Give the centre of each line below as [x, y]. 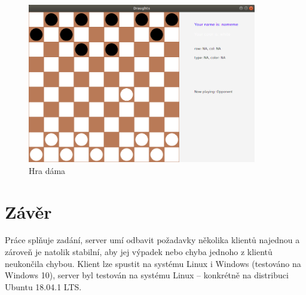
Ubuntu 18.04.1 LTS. [43, 286]
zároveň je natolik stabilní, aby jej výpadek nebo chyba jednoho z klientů [139, 252]
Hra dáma [47, 170]
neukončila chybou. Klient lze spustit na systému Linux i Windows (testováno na [153, 263]
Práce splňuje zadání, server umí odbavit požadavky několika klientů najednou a [152, 240]
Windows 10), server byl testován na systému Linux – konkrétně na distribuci [147, 275]
